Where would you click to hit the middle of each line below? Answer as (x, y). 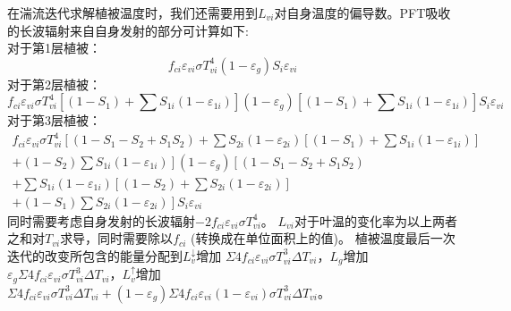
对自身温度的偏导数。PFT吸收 (362, 13)
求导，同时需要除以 (117, 238)
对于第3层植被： (54, 120)
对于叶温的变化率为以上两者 (375, 220)
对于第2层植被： (54, 84)
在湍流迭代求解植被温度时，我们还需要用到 (132, 13)
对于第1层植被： (54, 48)
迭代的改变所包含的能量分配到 (95, 255)
